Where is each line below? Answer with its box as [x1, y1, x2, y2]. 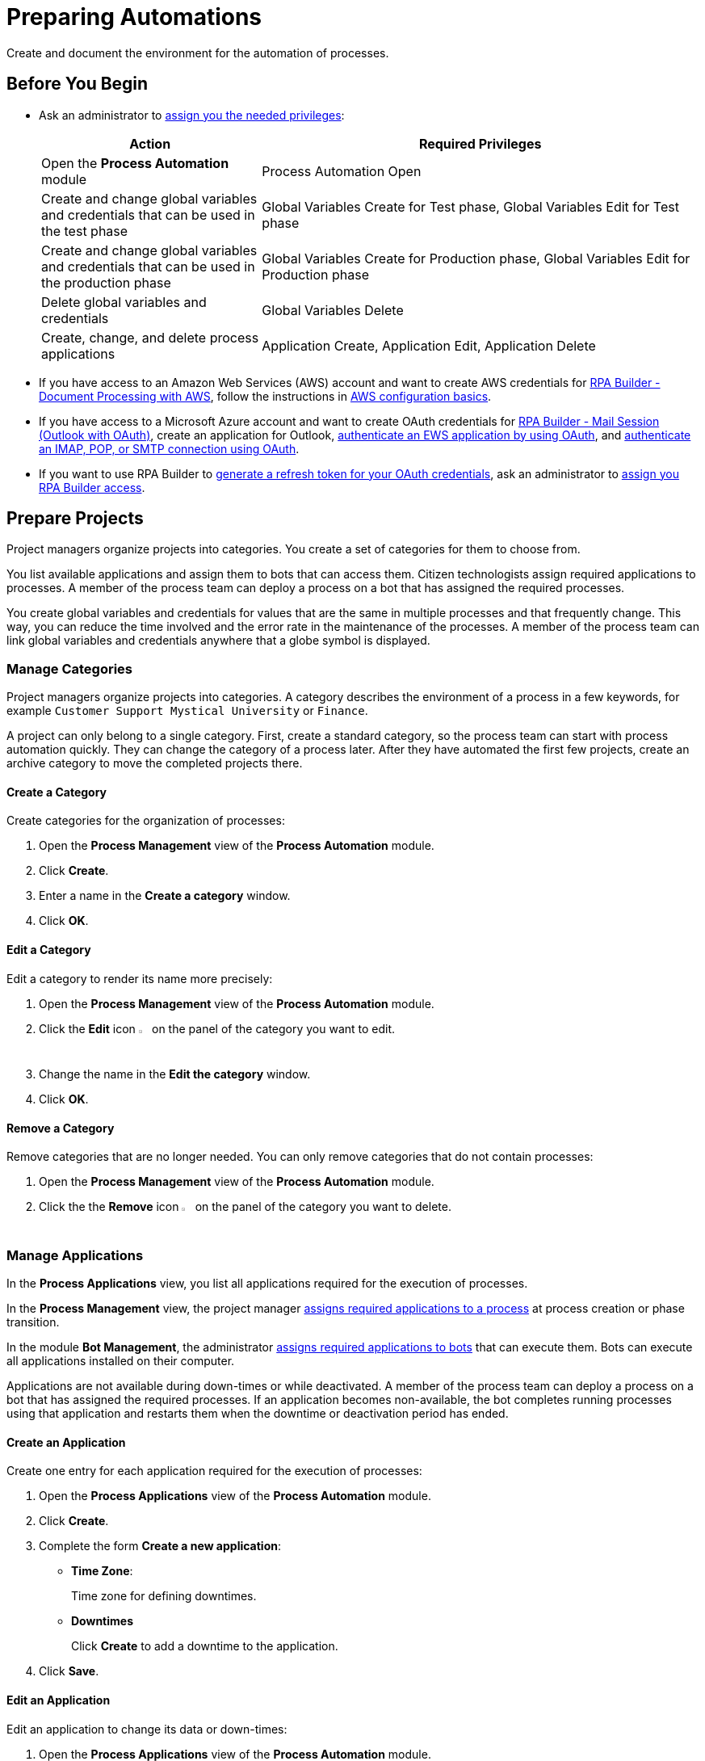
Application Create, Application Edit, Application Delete [262, 337, 596, 354]
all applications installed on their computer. [6, 1354, 235, 1368]
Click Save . [39, 1664, 99, 1679]
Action [129, 135, 171, 152]
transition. [6, 1315, 60, 1330]
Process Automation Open [262, 162, 422, 179]
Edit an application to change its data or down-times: [6, 1721, 287, 1736]
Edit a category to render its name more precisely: [6, 971, 273, 986]
